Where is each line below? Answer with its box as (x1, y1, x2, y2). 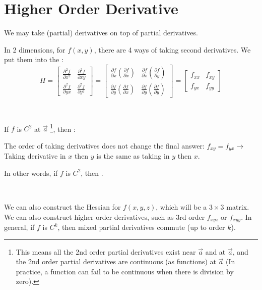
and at (205, 246, 226, 257)
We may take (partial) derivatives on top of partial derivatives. (4, 27, 198, 38)
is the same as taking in (96, 151, 170, 161)
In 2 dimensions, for (4, 44, 65, 55)
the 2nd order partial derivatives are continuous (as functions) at (16, 256, 216, 267)
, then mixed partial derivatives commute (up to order (57, 222, 225, 232)
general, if (4, 222, 35, 232)
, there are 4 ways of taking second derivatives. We (94, 44, 251, 55)
